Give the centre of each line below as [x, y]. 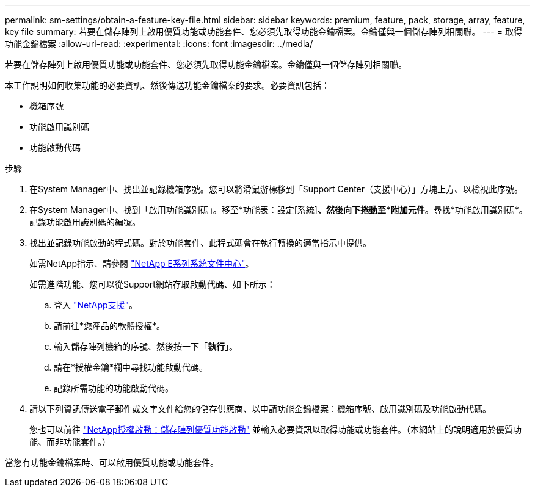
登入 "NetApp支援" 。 [96, 305]
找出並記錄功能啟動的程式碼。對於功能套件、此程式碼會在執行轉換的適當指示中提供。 [200, 243]
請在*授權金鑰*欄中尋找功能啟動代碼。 [131, 367]
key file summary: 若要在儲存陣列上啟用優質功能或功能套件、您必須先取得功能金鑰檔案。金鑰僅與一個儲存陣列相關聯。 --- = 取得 [264, 31]
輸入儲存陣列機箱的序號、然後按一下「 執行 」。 [146, 346]
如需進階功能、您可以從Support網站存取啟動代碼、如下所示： [152, 284]
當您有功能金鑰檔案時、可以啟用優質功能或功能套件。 [112, 462]
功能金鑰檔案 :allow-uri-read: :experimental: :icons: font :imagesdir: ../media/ [159, 44]
